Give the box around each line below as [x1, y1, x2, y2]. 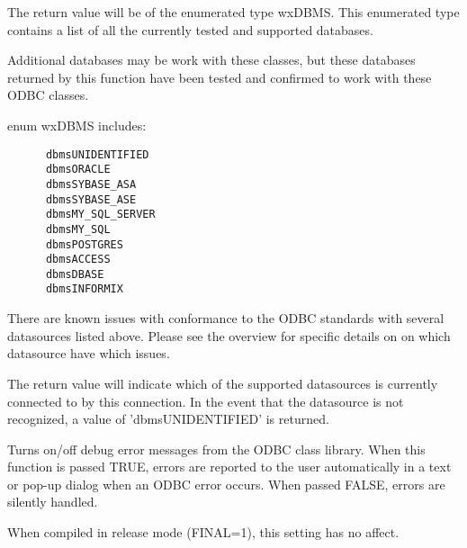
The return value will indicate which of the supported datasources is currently [7, 373, 438, 392]
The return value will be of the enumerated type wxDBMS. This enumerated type [7, 3, 460, 21]
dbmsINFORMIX [45, 283, 123, 296]
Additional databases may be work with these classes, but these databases [7, 50, 416, 69]
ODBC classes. [7, 85, 89, 104]
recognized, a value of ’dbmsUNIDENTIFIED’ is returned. [7, 409, 329, 428]
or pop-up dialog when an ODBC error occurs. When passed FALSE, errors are [7, 474, 445, 493]
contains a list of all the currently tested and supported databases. [7, 20, 373, 39]
